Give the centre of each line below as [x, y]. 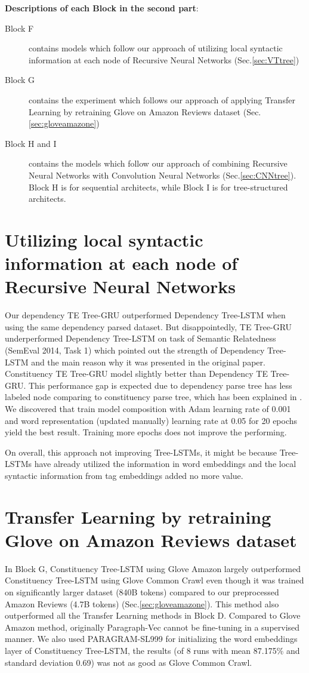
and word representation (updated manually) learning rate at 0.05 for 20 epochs [151, 420]
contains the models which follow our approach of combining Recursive [158, 163]
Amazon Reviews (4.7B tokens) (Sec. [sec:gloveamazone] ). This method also [142, 603]
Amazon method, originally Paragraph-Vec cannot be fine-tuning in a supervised [152, 627]
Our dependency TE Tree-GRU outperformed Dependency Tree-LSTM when [145, 315]
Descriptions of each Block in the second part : [102, 8]
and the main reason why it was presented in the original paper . [148, 362]
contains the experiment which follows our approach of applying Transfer [162, 99]
